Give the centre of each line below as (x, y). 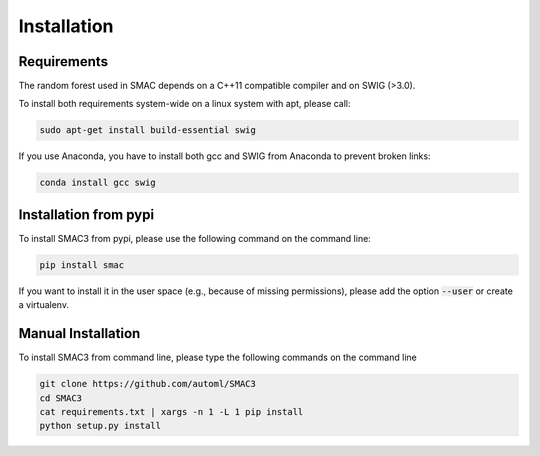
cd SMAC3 (61, 398)
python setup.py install (100, 426)
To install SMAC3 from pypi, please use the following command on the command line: (195, 238)
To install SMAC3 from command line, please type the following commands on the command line (217, 357)
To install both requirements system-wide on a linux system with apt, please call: (184, 104)
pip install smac (82, 264)
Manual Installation (79, 333)
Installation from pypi (86, 214)
